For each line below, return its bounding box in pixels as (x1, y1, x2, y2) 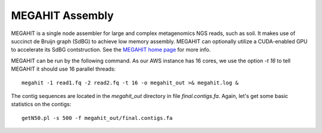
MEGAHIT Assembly (11, 9, 114, 22)
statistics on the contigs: (11, 101, 72, 108)
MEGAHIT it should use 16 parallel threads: (11, 65, 116, 72)
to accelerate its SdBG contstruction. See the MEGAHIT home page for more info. (11, 46, 211, 53)
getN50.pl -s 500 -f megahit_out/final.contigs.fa (21, 115, 173, 121)
